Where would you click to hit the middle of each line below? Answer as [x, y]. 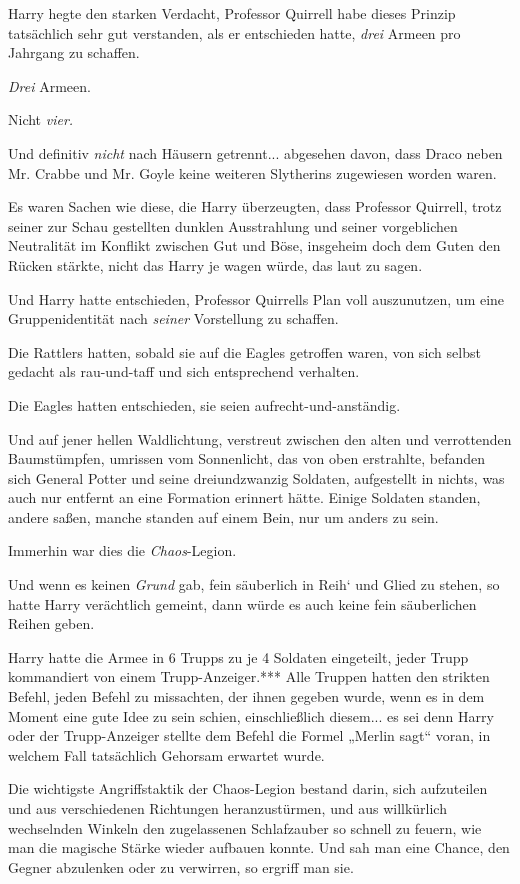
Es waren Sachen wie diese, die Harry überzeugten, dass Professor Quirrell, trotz [255, 206]
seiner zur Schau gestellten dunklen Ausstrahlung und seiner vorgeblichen [233, 225]
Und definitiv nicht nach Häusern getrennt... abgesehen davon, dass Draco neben [255, 152]
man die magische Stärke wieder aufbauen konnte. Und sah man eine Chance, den [259, 847]
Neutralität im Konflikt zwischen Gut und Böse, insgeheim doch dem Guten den [254, 245]
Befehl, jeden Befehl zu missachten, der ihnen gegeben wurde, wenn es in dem [246, 696]
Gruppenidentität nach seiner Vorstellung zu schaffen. [173, 318]
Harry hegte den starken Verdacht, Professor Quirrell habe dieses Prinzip [232, 13]
